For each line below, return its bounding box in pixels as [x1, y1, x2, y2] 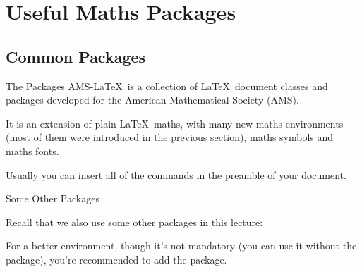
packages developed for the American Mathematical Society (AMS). [6, 92, 299, 107]
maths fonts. [6, 143, 59, 158]
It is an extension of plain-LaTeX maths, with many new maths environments [6, 116, 344, 130]
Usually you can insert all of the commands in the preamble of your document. [6, 167, 346, 182]
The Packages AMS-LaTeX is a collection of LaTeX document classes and [6, 78, 328, 93]
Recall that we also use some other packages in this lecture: [6, 214, 263, 229]
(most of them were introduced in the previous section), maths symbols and [6, 130, 334, 144]
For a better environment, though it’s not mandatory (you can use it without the [6, 238, 357, 253]
